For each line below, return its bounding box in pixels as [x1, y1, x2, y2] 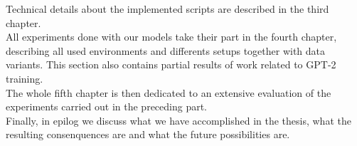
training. [6, 71, 43, 85]
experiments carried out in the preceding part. [6, 99, 208, 114]
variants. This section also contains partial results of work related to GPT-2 [6, 57, 336, 72]
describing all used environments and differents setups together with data [6, 43, 326, 58]
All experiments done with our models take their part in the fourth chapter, [6, 29, 337, 44]
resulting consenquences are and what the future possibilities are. [6, 127, 290, 142]
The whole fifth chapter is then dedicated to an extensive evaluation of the [6, 85, 331, 100]
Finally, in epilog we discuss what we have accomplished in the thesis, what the [6, 113, 351, 127]
